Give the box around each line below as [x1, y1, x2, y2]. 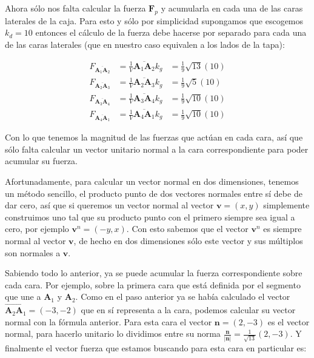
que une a [5, 290, 41, 303]
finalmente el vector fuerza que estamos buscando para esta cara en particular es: [5, 342, 307, 354]
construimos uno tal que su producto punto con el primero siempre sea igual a [5, 210, 295, 223]
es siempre [263, 222, 302, 235]
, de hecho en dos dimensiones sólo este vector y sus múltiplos [73, 234, 303, 247]
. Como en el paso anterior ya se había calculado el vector [75, 290, 290, 303]
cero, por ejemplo [5, 222, 69, 235]
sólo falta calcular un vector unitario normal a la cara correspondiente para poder [5, 142, 309, 155]
